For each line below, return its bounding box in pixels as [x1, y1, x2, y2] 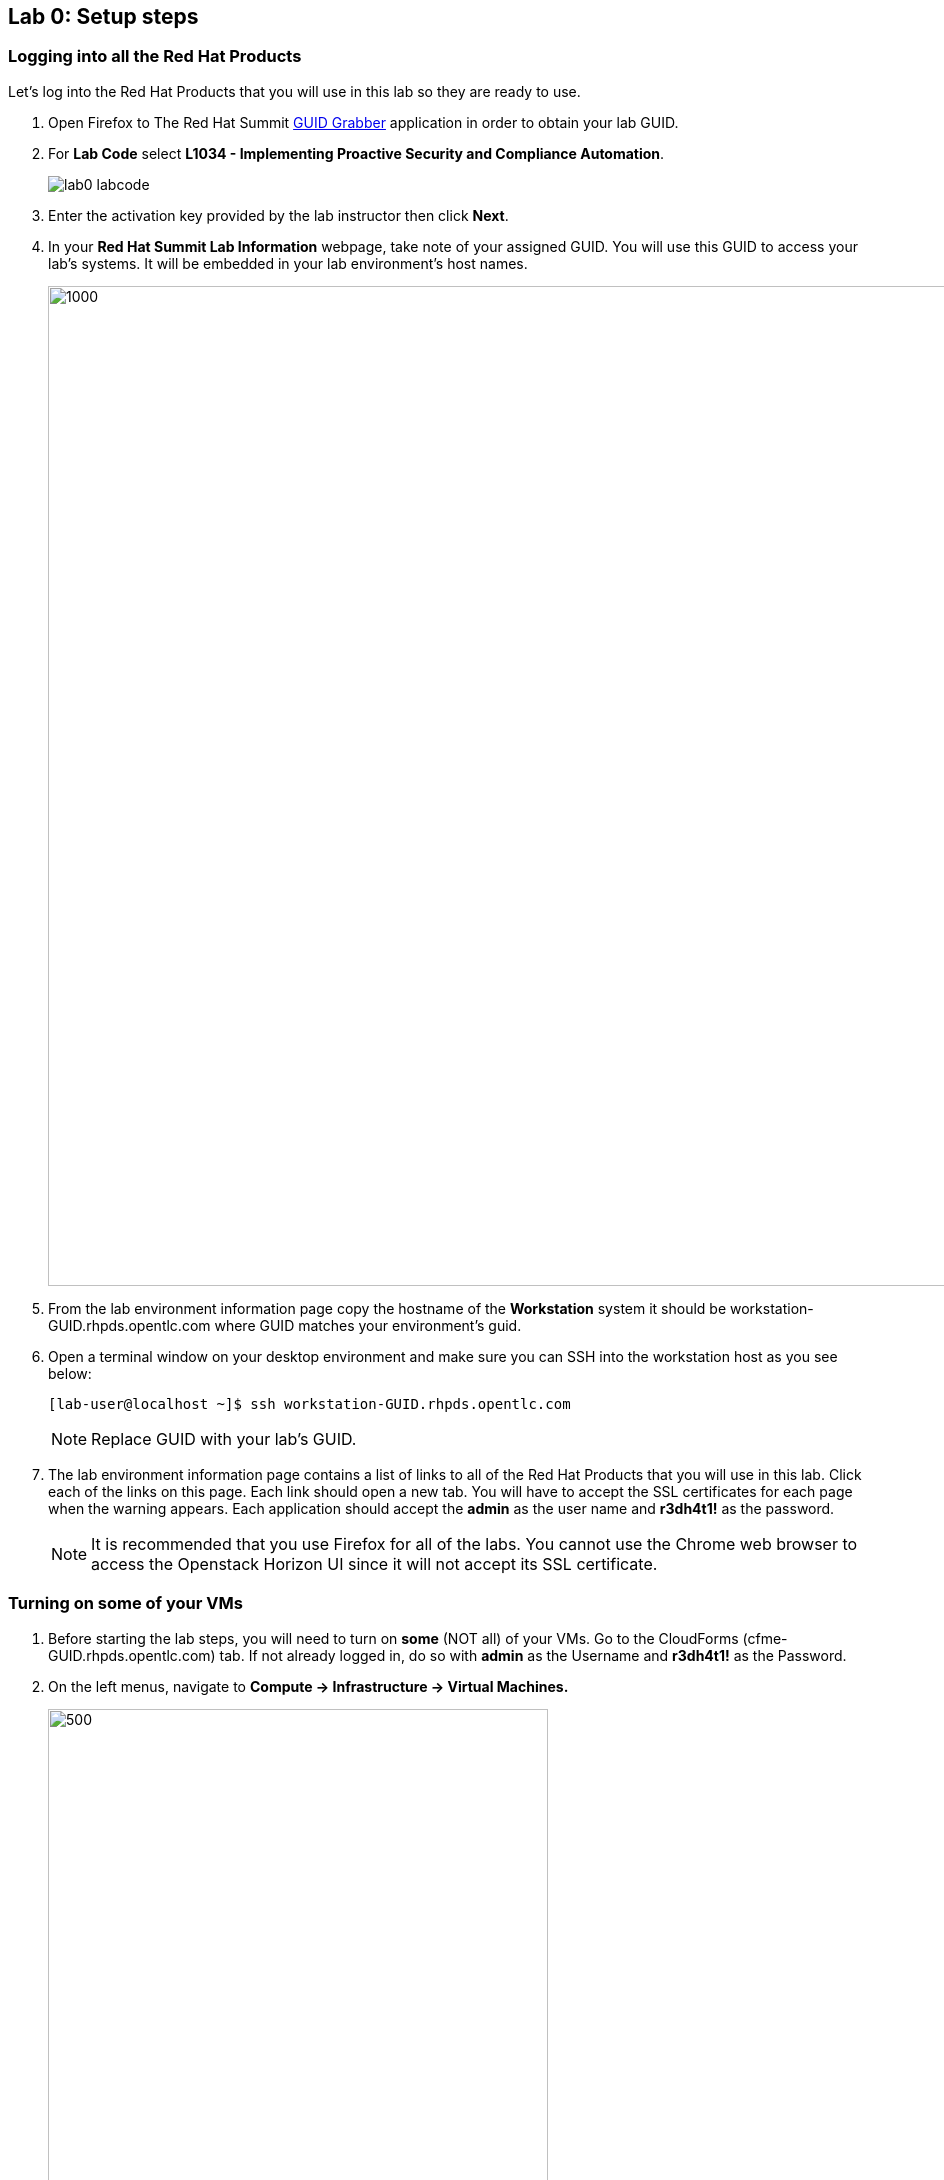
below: [48, 1364, 92, 1382]
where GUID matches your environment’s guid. [214, 1316, 522, 1334]
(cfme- [742, 1629, 788, 1647]
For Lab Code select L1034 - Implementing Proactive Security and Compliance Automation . [48, 144, 665, 162]
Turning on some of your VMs [8, 1593, 243, 1614]
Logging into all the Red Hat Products [8, 46, 302, 67]
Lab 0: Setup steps [8, 4, 199, 29]
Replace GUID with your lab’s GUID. [91, 1428, 357, 1449]
